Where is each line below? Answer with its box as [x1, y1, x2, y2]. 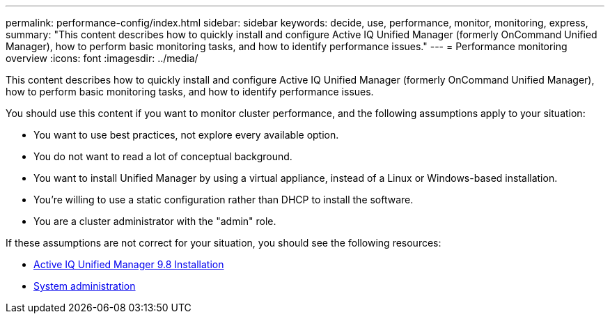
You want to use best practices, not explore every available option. [33, 129, 339, 141]
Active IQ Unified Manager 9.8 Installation [33, 258, 224, 270]
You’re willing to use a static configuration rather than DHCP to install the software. [33, 194, 414, 205]
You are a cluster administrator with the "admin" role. [33, 215, 276, 227]
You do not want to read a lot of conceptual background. [33, 150, 292, 162]
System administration [33, 280, 136, 292]
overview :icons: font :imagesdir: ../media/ [6, 52, 198, 64]
